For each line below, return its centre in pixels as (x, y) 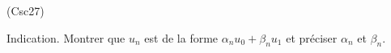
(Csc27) (25, 10)
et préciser (312, 37)
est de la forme (181, 37)
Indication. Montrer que (66, 37)
